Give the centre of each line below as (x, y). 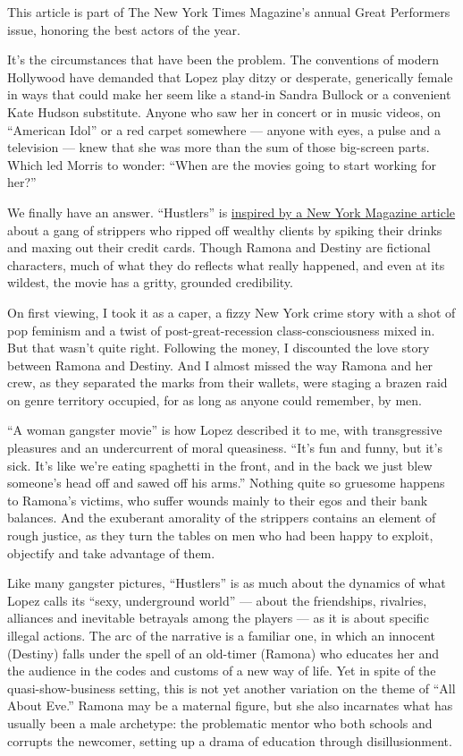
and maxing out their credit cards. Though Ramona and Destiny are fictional (219, 247)
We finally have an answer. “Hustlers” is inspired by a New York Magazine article (231, 212)
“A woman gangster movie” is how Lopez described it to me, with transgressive (225, 430)
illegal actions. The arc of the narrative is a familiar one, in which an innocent (222, 635)
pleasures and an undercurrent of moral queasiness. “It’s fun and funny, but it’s (225, 448)
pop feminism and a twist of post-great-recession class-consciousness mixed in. (221, 330)
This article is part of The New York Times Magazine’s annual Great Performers (229, 12)
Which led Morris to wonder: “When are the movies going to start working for (222, 164)
